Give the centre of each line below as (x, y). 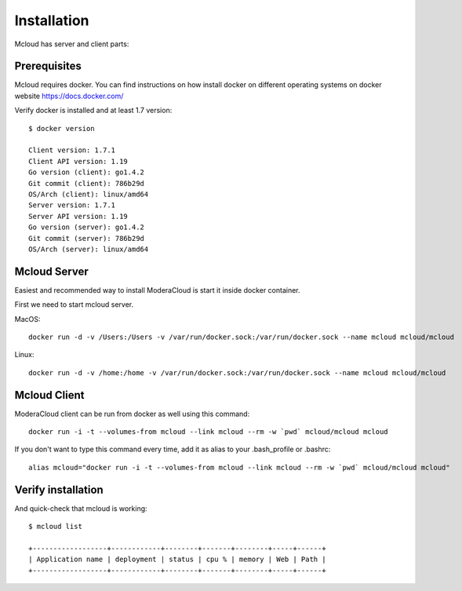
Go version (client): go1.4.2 (87, 172)
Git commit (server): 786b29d (87, 238)
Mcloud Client (49, 395)
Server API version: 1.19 (78, 216)
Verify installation (59, 489)
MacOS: (27, 319)
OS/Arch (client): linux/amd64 (89, 194)
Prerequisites (48, 66)
